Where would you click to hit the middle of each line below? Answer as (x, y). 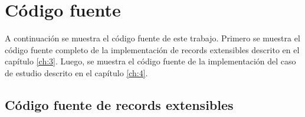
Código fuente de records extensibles (119, 104)
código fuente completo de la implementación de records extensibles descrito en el (152, 49)
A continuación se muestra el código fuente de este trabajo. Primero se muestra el (152, 38)
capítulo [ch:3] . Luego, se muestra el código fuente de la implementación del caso (150, 61)
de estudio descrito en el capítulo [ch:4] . (76, 72)
